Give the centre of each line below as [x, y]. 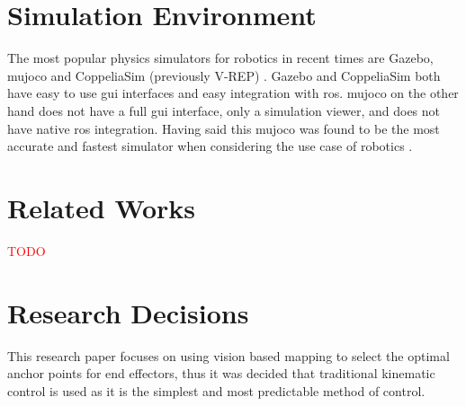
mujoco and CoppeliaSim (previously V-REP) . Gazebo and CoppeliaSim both [224, 75]
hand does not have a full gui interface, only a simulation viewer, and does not [224, 110]
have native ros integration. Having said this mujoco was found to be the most [224, 128]
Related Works [102, 207]
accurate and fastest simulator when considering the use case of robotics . [210, 146]
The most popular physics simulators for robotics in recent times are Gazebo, [220, 58]
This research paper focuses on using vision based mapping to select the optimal [229, 355]
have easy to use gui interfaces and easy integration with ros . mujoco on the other [233, 93]
